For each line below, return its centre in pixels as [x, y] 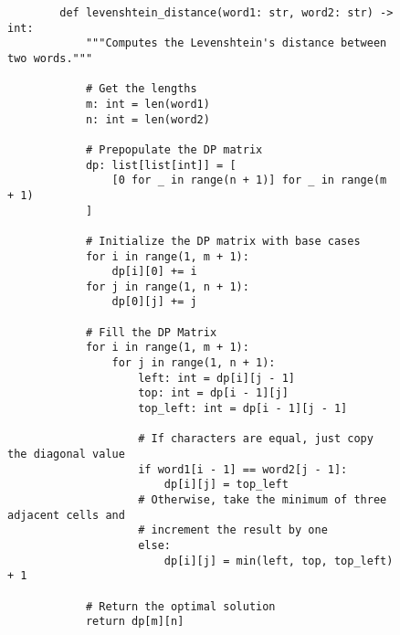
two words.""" [50, 58]
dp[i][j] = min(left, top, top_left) [279, 561]
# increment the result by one [233, 530]
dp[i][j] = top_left [226, 485]
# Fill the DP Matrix [151, 332]
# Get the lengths [141, 89]
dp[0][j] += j [154, 302]
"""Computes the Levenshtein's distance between [236, 43]
